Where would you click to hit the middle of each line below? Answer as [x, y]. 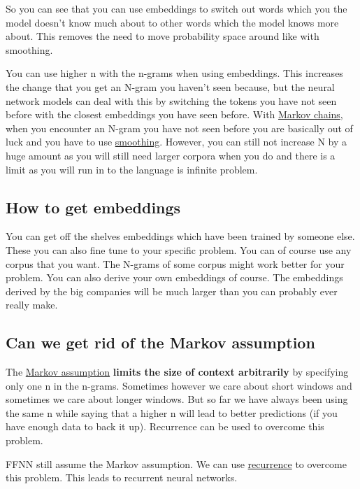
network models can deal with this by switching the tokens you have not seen [171, 100]
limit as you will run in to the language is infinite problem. [132, 169]
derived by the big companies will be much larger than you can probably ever [172, 291]
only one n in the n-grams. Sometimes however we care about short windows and [179, 385]
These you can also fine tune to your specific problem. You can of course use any [179, 249]
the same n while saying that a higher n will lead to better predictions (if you [172, 412]
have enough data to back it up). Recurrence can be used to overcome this [165, 426]
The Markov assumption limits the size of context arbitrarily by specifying [177, 372]
